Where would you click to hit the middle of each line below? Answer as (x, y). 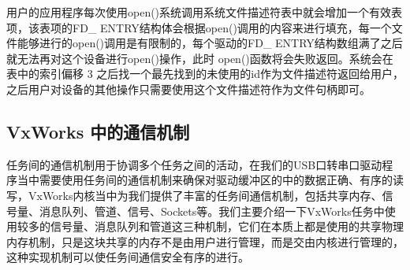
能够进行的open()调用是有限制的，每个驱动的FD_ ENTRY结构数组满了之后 (210, 43)
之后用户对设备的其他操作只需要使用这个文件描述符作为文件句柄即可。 (188, 89)
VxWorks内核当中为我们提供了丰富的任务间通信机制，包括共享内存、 (205, 195)
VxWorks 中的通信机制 (98, 131)
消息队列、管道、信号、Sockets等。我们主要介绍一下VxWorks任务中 (212, 211)
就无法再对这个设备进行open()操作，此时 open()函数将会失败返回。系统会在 (200, 58)
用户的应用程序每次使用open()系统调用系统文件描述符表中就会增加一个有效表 (205, 12)
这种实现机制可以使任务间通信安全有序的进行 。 (128, 257)
